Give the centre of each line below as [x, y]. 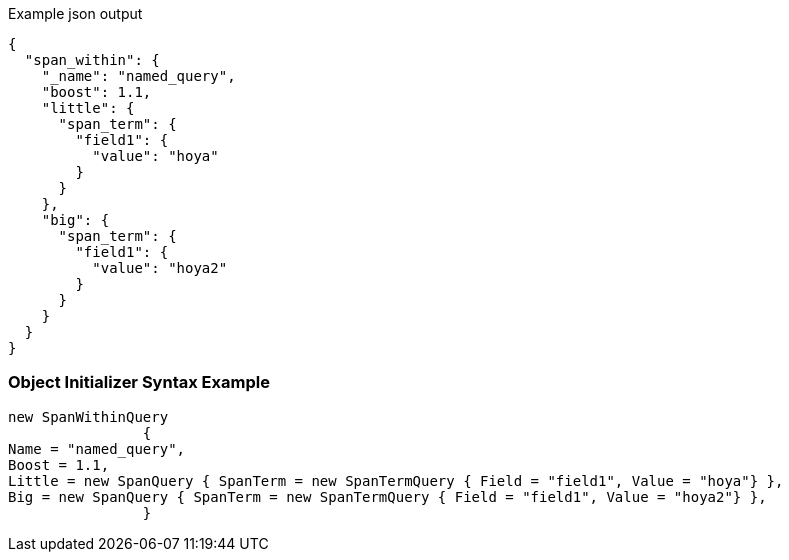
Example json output [75, 13]
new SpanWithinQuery [88, 416]
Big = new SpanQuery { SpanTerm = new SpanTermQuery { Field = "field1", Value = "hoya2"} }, [387, 496]
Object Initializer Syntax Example [139, 382]
